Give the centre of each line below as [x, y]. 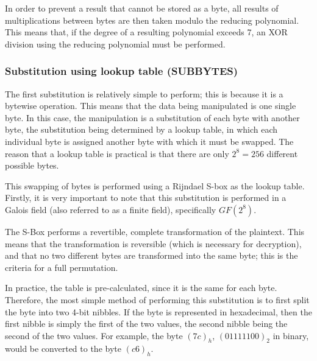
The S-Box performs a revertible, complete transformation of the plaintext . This [155, 231]
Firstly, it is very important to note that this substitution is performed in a [146, 198]
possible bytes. [32, 165]
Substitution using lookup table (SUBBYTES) [122, 71]
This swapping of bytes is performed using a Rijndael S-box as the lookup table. [155, 185]
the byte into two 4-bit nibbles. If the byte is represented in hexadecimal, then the [158, 311]
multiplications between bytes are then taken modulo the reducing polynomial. [152, 20]
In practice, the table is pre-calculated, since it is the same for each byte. [141, 288]
